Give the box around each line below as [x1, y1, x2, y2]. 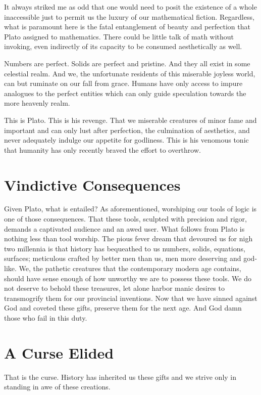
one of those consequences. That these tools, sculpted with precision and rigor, [4, 213, 247, 224]
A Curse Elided [4, 342, 114, 363]
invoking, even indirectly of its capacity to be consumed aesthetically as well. [4, 41, 242, 52]
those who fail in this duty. [4, 312, 87, 323]
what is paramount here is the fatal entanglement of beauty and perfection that [4, 21, 250, 32]
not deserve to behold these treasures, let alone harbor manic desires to [4, 283, 225, 293]
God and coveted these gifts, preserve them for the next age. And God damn [4, 302, 242, 313]
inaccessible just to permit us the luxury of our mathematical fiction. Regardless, [4, 11, 254, 22]
